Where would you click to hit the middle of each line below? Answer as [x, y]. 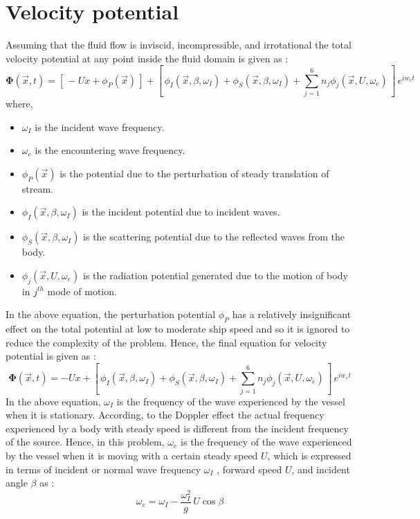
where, [19, 103]
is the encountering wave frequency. [110, 150]
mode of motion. [82, 291]
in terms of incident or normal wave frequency [103, 469]
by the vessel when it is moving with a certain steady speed [132, 455]
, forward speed [249, 469]
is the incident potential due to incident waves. [181, 212]
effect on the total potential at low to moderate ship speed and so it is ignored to [178, 329]
